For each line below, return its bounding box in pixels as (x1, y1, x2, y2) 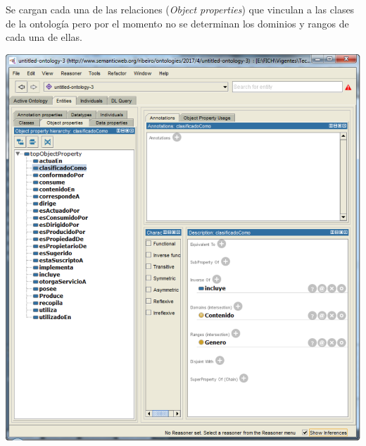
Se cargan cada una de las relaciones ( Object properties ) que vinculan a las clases (6, 2, 355, 16)
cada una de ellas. (6, 30, 82, 44)
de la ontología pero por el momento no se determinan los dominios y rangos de (6, 16, 349, 30)
